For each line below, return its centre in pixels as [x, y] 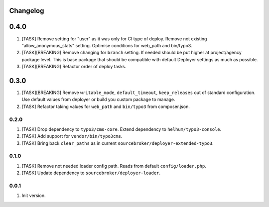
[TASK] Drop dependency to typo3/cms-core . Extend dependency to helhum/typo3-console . [122, 129]
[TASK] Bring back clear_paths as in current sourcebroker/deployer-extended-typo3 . [118, 143]
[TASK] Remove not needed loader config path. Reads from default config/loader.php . [114, 166]
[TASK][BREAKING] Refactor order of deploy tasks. [74, 67]
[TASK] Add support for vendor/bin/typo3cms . [72, 136]
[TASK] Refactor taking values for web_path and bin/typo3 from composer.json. [106, 106]
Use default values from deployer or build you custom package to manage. [98, 100]
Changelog [27, 11]
